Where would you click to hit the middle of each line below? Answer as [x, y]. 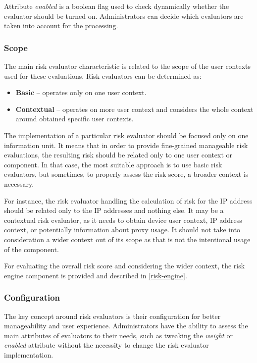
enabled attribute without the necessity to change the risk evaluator [106, 345]
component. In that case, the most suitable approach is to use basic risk [113, 164]
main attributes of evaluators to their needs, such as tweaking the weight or [118, 335]
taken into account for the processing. [61, 26]
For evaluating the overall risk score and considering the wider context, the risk [125, 266]
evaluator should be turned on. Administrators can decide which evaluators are [124, 16]
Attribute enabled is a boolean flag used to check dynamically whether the [117, 6]
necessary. [19, 183]
